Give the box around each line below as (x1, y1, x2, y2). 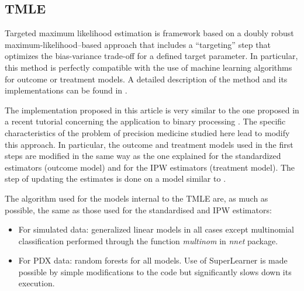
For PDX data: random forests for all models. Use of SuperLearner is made (18, 254, 288, 266)
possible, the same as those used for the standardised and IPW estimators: (5, 203, 272, 216)
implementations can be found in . (5, 84, 127, 96)
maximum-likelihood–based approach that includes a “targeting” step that (5, 38, 271, 50)
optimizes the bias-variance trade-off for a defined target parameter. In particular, (5, 50, 298, 62)
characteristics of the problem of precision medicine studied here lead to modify (5, 126, 290, 138)
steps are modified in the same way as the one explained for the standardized (5, 150, 281, 162)
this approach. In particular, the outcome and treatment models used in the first (5, 138, 293, 150)
